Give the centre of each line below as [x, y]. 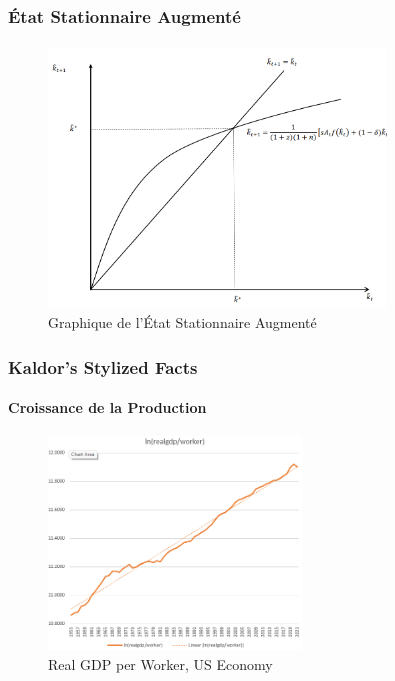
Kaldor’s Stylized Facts [103, 366]
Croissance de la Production [107, 407]
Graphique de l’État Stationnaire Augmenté [182, 322]
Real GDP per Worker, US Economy [160, 663]
